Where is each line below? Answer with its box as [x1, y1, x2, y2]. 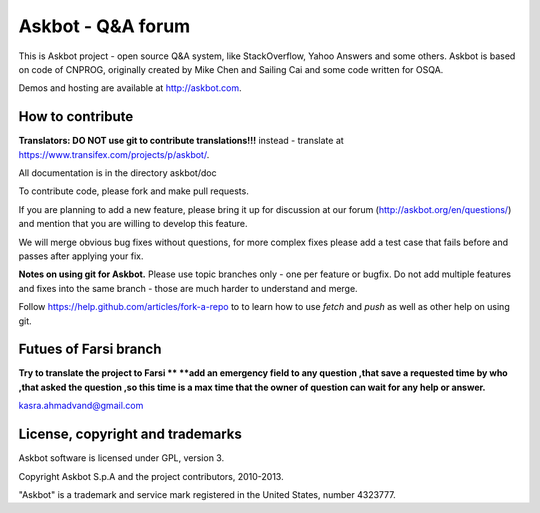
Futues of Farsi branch [18, 341, 162, 358]
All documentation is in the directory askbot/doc [18, 167, 217, 179]
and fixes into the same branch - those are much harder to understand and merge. [18, 282, 359, 294]
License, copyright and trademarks [18, 426, 242, 443]
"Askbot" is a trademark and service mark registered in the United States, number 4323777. [18, 488, 396, 500]
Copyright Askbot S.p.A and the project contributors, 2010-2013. [18, 470, 284, 482]
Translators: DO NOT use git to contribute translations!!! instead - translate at [18, 135, 344, 147]
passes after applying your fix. [18, 250, 144, 262]
